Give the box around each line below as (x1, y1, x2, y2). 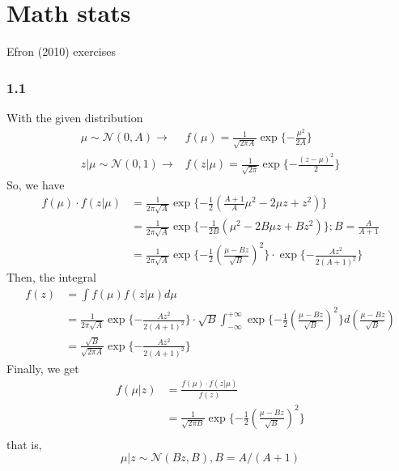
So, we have (6, 176, 65, 193)
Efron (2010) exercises (6, 43, 116, 60)
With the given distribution (6, 108, 143, 125)
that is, (6, 435, 42, 452)
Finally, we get (6, 359, 79, 376)
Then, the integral (6, 269, 96, 286)
